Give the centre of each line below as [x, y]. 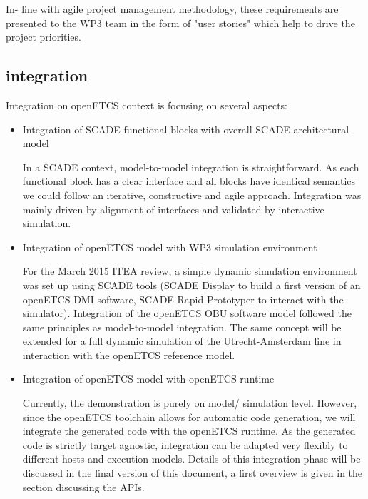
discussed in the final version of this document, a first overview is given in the [193, 473]
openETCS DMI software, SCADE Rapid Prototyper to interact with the [183, 299]
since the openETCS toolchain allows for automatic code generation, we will [189, 417]
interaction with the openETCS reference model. [129, 354]
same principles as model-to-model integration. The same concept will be [182, 327]
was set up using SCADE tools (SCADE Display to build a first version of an [191, 284]
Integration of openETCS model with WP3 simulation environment [170, 247]
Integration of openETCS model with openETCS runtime [148, 379]
